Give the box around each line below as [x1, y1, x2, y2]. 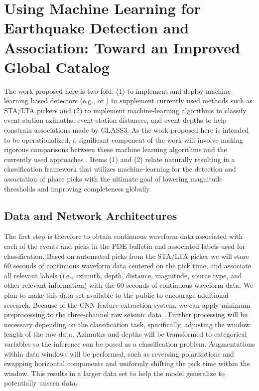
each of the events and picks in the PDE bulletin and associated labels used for [4, 241, 246, 251]
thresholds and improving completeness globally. [4, 183, 151, 194]
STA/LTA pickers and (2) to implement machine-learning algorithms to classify [4, 105, 247, 115]
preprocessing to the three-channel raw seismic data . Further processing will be [4, 309, 248, 320]
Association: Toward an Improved [4, 37, 240, 57]
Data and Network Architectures [4, 207, 177, 223]
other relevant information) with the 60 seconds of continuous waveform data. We [4, 280, 254, 290]
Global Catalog [4, 56, 110, 77]
